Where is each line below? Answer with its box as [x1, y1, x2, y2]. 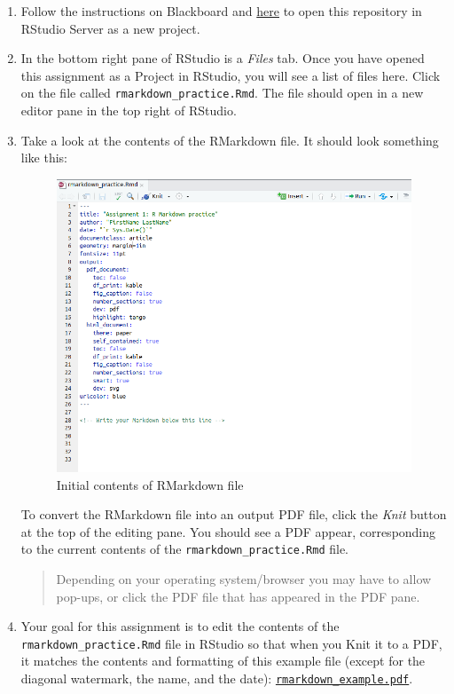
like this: [20, 148, 67, 167]
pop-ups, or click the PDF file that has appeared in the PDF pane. [56, 587, 420, 605]
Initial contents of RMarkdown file [56, 475, 244, 493]
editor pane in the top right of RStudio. [20, 101, 237, 120]
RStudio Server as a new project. [20, 19, 200, 37]
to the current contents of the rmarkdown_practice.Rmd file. [20, 540, 348, 558]
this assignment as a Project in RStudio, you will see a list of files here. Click [20, 66, 441, 84]
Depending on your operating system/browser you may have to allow [56, 570, 432, 588]
